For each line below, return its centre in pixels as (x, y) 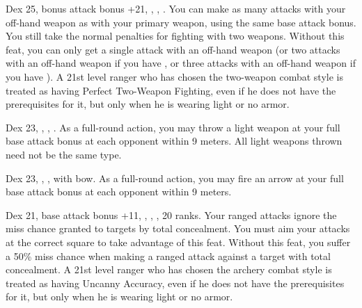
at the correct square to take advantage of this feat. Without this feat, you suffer (178, 242)
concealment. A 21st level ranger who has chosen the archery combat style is (169, 269)
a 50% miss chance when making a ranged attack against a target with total (168, 256)
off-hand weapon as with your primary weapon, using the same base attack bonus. (181, 22)
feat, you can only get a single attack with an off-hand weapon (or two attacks (173, 49)
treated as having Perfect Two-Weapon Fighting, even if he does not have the (171, 90)
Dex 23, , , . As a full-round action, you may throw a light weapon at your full (173, 127)
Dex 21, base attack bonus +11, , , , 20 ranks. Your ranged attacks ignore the (171, 214)
